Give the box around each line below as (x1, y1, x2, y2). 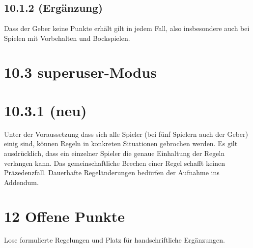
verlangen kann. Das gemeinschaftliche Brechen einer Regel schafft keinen (4, 157, 225, 168)
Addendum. (4, 177, 39, 187)
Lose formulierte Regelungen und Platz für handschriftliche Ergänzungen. (4, 234, 225, 245)
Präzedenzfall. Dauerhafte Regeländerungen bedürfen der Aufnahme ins (4, 167, 220, 178)
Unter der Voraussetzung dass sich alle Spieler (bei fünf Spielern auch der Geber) (4, 128, 248, 139)
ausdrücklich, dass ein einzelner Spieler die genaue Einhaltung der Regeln (4, 148, 225, 158)
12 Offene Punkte (4, 206, 125, 226)
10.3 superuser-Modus (4, 62, 157, 82)
